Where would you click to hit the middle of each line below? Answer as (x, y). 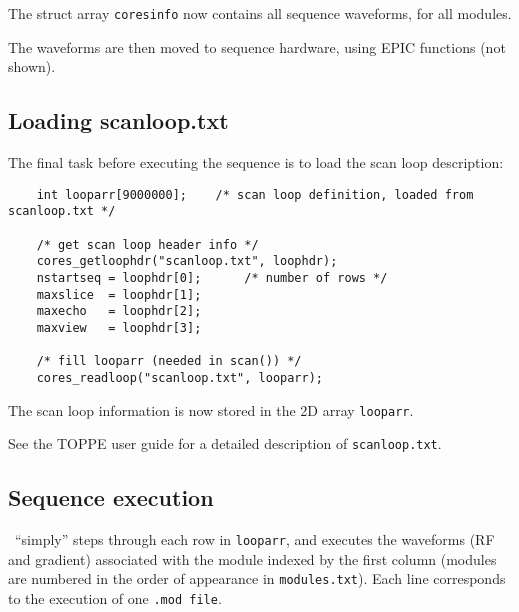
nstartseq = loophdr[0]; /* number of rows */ (212, 277)
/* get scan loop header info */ (147, 244)
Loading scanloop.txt (118, 120)
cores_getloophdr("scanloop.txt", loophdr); (187, 261)
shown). (32, 66)
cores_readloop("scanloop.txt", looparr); (179, 377)
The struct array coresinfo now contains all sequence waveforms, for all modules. (260, 13)
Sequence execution (111, 497)
